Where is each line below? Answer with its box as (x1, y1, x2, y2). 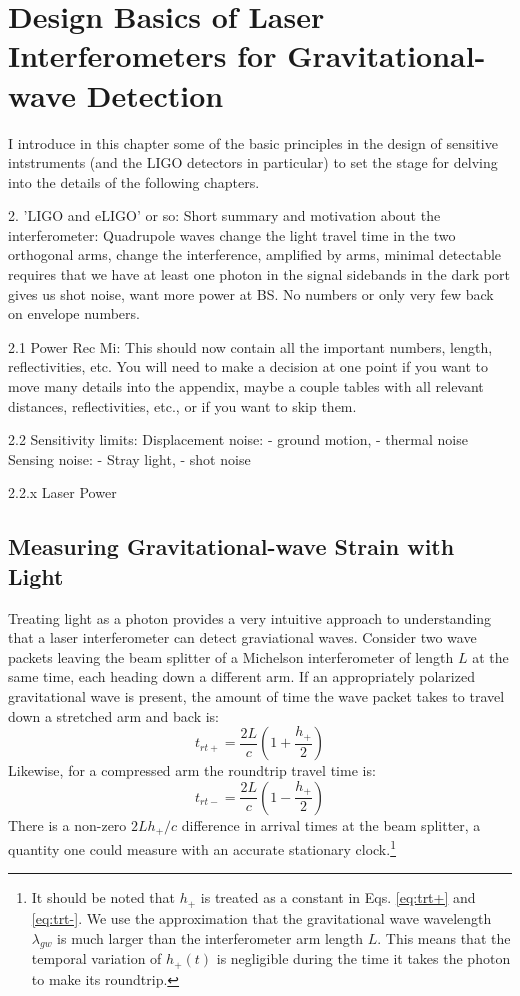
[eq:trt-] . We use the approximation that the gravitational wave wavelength (31, 907, 492, 928)
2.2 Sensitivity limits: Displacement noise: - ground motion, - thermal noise (8, 429, 468, 450)
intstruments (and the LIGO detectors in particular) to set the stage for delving (8, 152, 498, 173)
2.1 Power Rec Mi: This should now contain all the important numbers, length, (8, 336, 493, 357)
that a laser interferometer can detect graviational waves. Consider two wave (8, 627, 477, 648)
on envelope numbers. (8, 303, 140, 324)
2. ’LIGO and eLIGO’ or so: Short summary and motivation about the (8, 205, 441, 226)
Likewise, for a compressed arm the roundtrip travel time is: (8, 760, 376, 781)
